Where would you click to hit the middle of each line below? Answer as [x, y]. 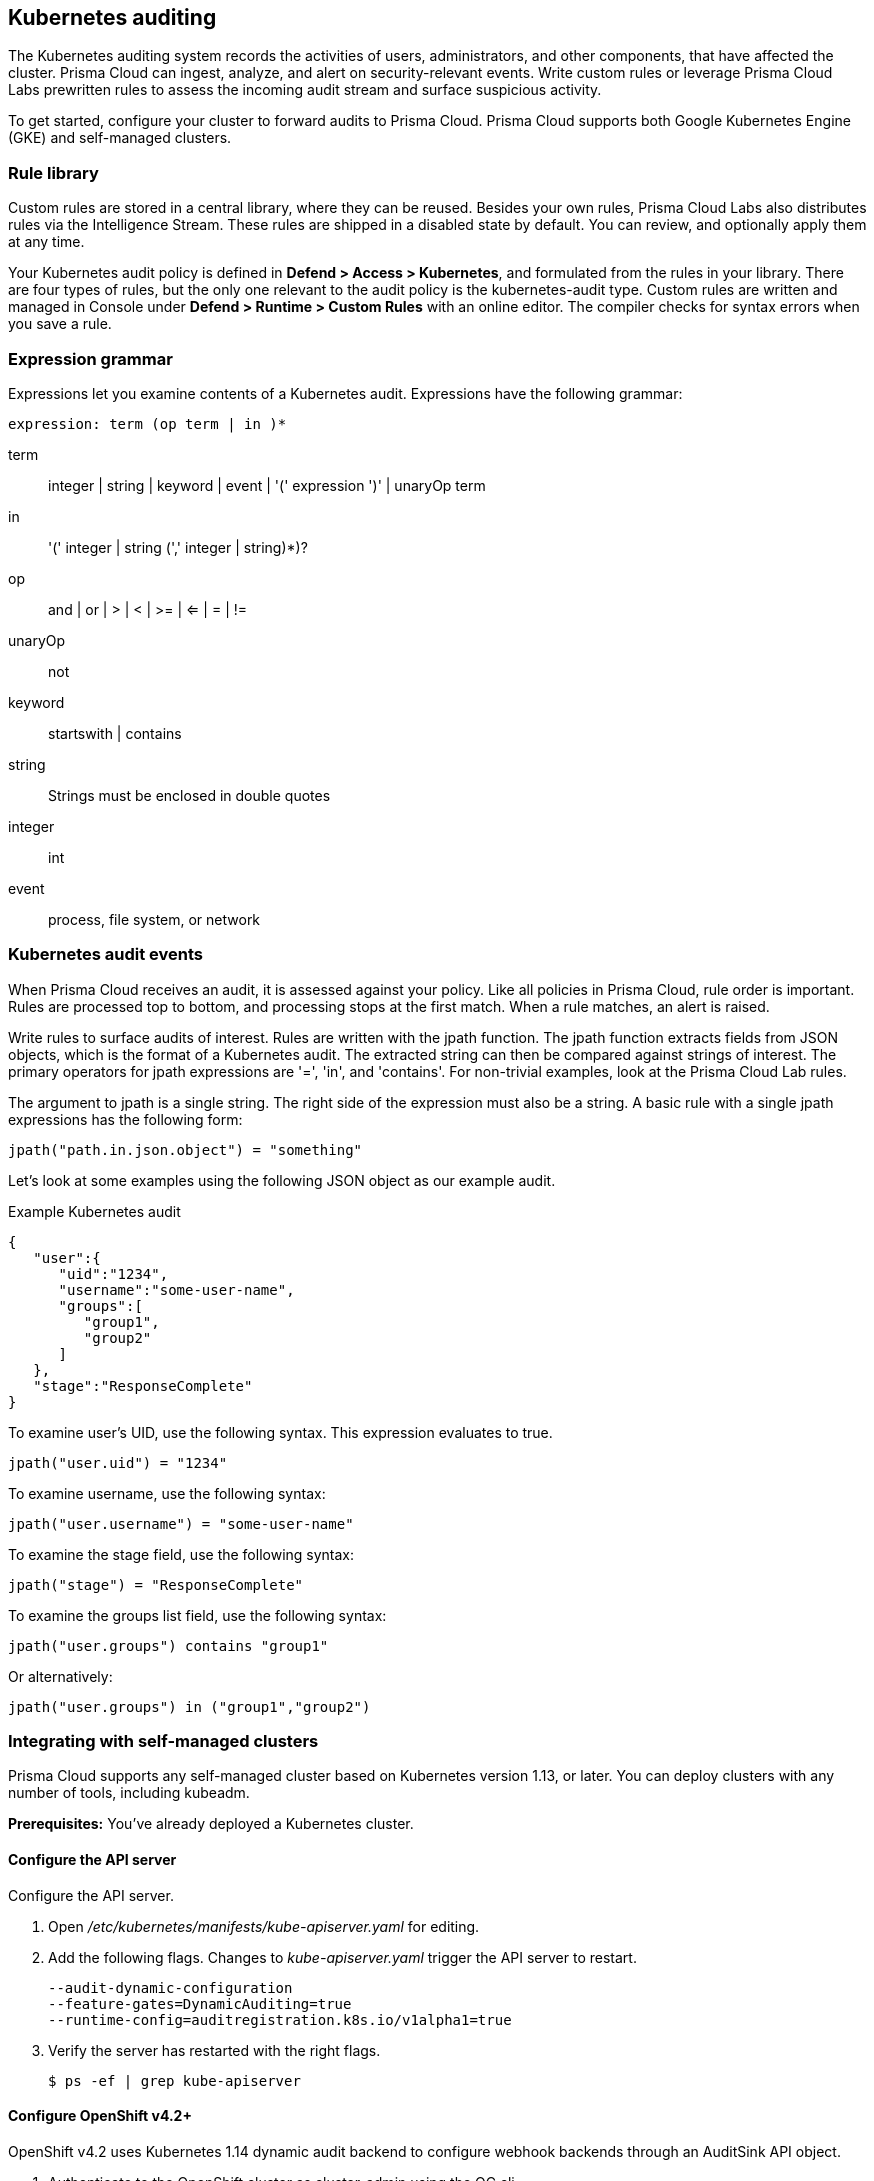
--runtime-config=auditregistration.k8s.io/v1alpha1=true [280, 2019]
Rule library [53, 172]
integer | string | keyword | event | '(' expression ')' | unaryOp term [267, 485]
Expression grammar [90, 358]
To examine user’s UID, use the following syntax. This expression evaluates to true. [280, 1432]
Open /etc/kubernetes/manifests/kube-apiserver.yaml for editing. [264, 1926]
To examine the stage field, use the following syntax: [181, 1554]
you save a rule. [60, 324]
